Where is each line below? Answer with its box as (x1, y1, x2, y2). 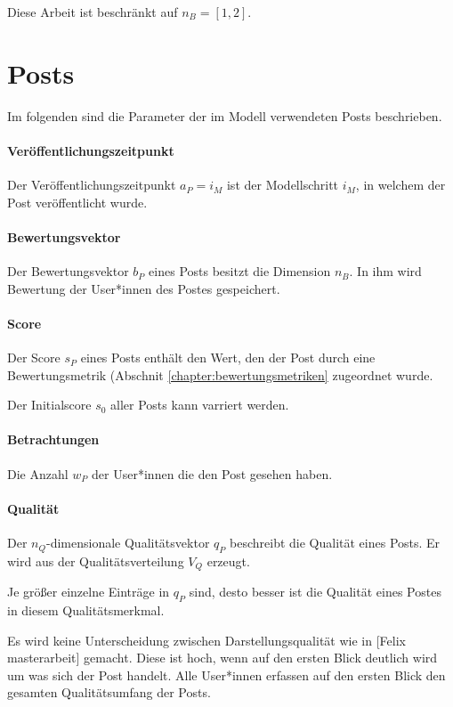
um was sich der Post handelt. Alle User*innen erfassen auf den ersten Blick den (7, 665, 446, 684)
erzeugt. (206, 551, 250, 570)
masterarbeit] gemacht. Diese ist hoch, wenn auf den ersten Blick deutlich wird (7, 648, 438, 667)
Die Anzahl (7, 464, 69, 483)
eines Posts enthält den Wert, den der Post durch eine (80, 348, 376, 367)
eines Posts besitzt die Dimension (149, 262, 331, 280)
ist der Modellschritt (226, 175, 339, 194)
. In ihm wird (349, 262, 422, 280)
